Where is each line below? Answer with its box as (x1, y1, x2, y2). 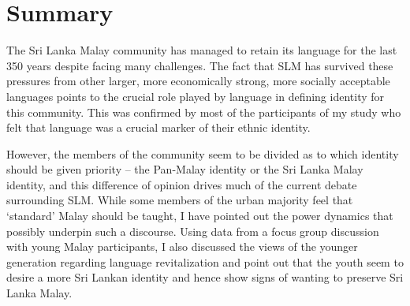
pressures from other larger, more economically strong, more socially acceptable (6, 73, 390, 89)
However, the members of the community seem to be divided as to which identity (6, 145, 399, 162)
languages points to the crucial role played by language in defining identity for (6, 88, 385, 104)
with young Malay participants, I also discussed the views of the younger (6, 238, 358, 255)
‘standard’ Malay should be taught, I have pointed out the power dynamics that (6, 207, 393, 224)
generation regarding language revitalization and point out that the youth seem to (6, 253, 404, 270)
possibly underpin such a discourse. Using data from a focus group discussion (6, 222, 379, 239)
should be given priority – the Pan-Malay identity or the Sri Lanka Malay (6, 161, 363, 177)
